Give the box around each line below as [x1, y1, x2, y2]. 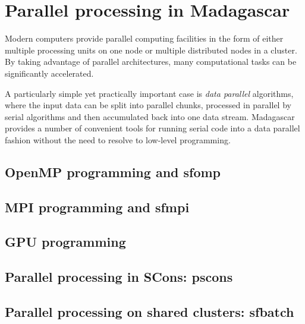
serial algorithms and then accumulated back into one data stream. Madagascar [5, 110, 295, 122]
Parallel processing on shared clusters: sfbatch [5, 302, 294, 320]
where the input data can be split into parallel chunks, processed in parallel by [5, 99, 291, 111]
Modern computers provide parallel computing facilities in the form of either [5, 32, 284, 45]
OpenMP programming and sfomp [5, 162, 221, 181]
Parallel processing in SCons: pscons [5, 268, 233, 286]
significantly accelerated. [5, 67, 94, 79]
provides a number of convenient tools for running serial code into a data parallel [5, 122, 300, 134]
